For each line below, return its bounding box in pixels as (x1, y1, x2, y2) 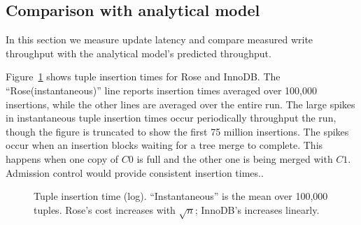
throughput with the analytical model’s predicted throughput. (6, 45, 271, 60)
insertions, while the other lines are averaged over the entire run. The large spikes (6, 96, 355, 111)
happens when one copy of (6, 151, 119, 166)
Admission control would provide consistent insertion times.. (6, 165, 264, 180)
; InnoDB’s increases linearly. (194, 202, 320, 217)
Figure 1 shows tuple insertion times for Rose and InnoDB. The (6, 69, 281, 84)
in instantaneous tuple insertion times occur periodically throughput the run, (6, 110, 337, 125)
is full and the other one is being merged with (136, 151, 333, 166)
